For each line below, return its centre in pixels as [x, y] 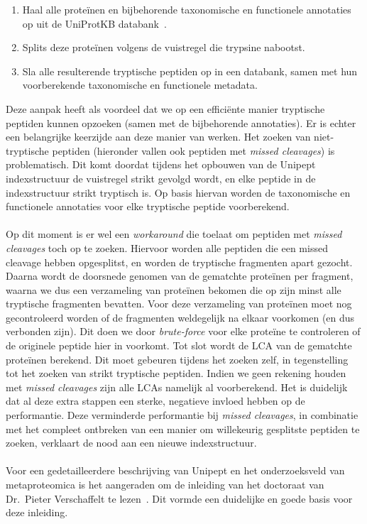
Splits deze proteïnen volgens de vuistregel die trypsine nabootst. [164, 47]
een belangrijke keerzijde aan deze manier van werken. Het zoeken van [158, 137]
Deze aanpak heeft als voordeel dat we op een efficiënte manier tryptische [165, 108]
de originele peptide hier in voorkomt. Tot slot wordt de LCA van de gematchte [179, 345]
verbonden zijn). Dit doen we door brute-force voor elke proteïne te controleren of [183, 331]
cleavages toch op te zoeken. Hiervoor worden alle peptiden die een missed [167, 247]
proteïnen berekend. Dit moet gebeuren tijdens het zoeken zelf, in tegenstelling [177, 359]
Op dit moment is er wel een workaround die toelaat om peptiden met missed [174, 234]
